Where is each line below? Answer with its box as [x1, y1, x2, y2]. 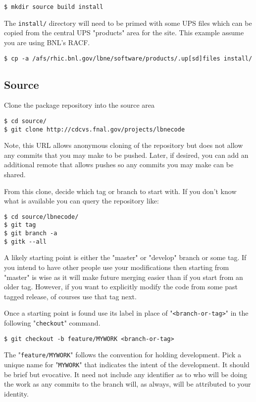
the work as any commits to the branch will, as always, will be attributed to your [4, 379, 251, 389]
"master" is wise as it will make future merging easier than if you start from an [4, 271, 243, 282]
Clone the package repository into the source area [4, 100, 155, 110]
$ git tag [4, 221, 36, 229]
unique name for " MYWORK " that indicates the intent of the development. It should [4, 359, 250, 370]
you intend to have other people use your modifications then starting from [4, 262, 229, 272]
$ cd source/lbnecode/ [4, 213, 79, 220]
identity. [4, 388, 29, 399]
